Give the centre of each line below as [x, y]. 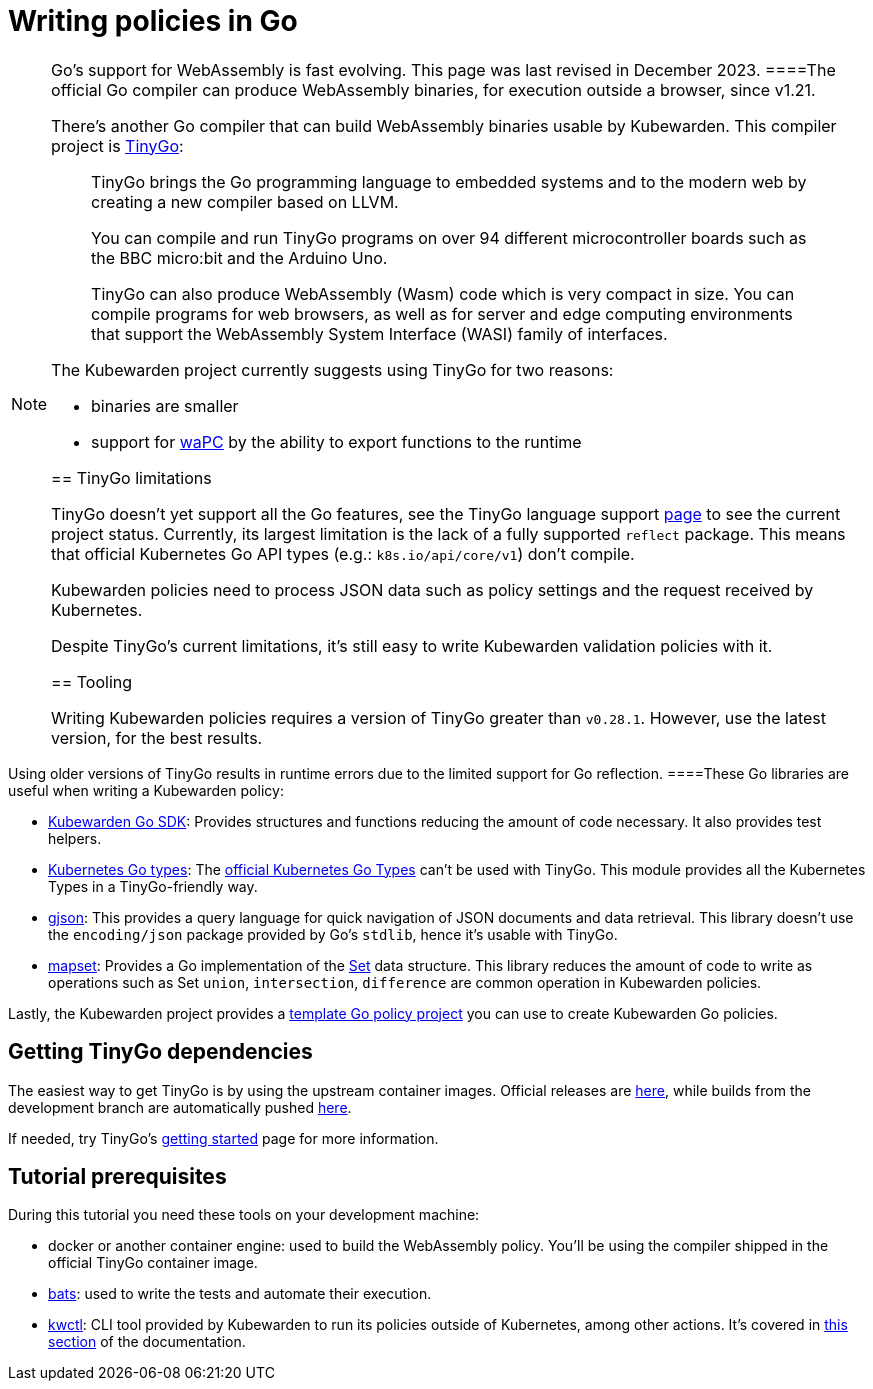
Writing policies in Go [153, 21]
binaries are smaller [165, 405]
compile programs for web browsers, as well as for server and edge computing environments [442, 313]
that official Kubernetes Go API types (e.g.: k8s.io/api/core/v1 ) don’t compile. [343, 553]
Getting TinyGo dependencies [160, 1052]
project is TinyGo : [117, 145]
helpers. [75, 838]
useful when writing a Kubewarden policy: [146, 790]
